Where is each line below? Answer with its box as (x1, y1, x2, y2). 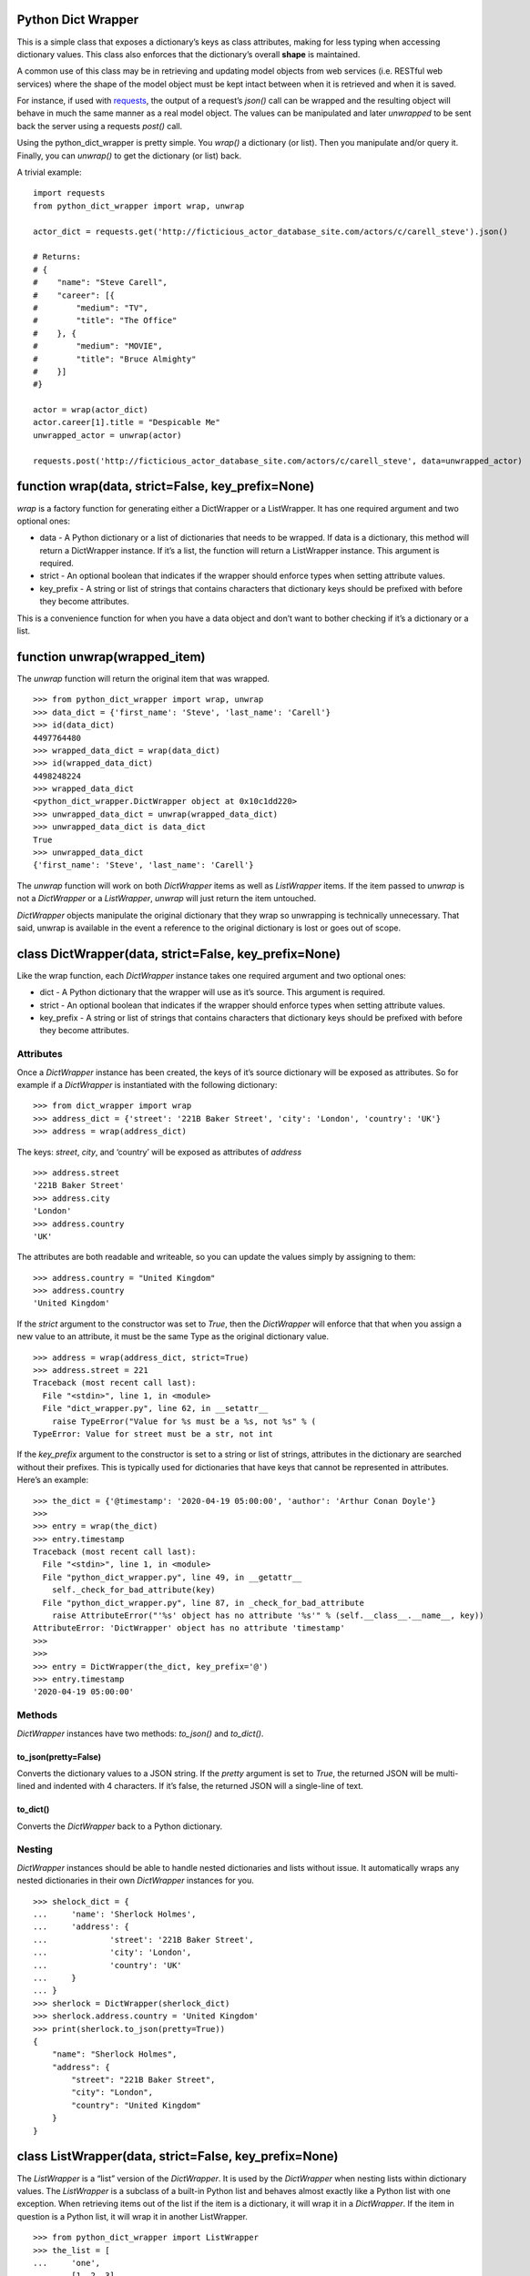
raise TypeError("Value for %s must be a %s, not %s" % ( (51, 1416, 317, 1427)
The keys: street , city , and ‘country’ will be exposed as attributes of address (16, 1146, 302, 1157)
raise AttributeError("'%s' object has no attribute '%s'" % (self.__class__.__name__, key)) (51, 1610, 484, 1621)
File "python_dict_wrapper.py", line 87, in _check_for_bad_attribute (42, 1598, 364, 1608)
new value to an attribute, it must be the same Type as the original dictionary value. (16, 1331, 330, 1342)
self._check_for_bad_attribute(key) (51, 1585, 216, 1595)
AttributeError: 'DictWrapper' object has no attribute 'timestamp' (33, 1623, 345, 1633)
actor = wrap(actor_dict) (33, 405, 149, 415)
